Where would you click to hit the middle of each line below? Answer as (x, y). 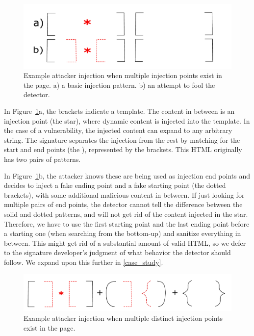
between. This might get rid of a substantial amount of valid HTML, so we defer (125, 243)
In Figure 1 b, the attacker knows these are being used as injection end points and (127, 175)
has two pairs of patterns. (42, 159)
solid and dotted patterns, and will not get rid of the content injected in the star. (126, 214)
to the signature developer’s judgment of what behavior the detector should (117, 252)
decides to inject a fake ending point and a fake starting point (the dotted (115, 185)
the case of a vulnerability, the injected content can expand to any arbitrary (118, 130)
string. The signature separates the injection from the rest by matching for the (122, 140)
